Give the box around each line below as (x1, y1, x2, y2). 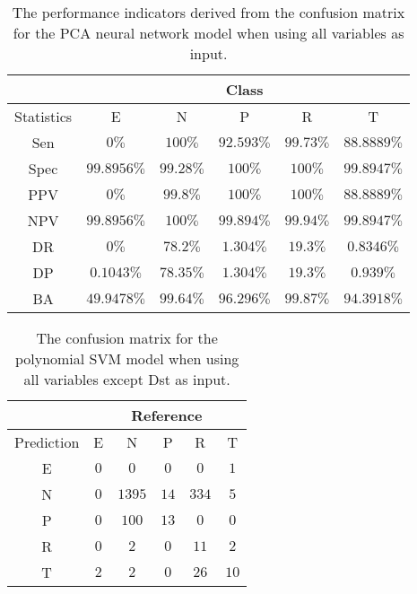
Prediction (14, 432, 80, 452)
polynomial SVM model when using (14, 348, 239, 369)
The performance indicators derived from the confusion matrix (12, 2, 405, 22)
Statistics (14, 106, 73, 127)
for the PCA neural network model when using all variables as (13, 22, 404, 43)
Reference (131, 405, 203, 425)
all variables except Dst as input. (23, 369, 230, 389)
